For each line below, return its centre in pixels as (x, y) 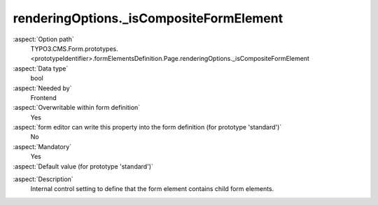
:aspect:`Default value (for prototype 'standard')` (83, 166)
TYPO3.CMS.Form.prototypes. (74, 48)
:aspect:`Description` (43, 179)
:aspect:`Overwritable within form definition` (77, 108)
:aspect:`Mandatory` (42, 146)
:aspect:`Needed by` (42, 88)
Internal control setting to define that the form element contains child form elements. (152, 189)
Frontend (44, 97)
